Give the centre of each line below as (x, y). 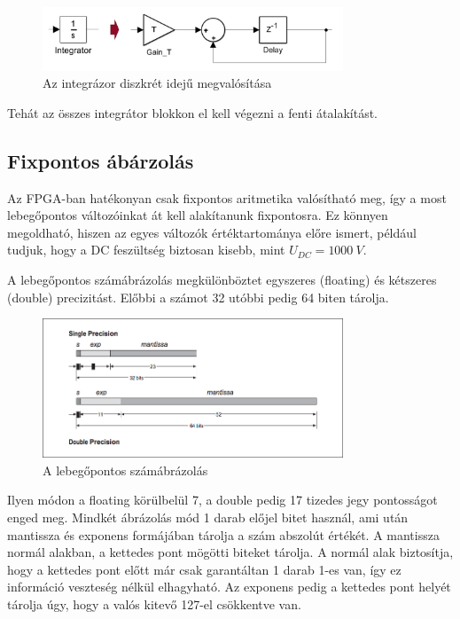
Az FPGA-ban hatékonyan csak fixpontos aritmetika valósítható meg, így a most (227, 197)
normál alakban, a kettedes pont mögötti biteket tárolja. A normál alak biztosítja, (230, 552)
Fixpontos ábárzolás (101, 160)
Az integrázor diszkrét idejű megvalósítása (157, 83)
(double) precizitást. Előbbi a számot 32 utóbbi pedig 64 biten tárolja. (198, 297)
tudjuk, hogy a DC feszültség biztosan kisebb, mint (146, 250)
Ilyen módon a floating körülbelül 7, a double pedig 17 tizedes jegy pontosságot (222, 500)
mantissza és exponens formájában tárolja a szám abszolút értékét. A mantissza (223, 534)
